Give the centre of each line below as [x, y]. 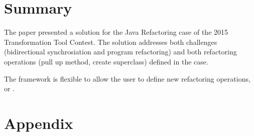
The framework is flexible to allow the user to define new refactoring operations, [127, 78]
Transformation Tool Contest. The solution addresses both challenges [111, 42]
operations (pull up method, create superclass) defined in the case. [106, 61]
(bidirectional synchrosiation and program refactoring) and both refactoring [120, 52]
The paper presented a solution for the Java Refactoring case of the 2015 [116, 32]
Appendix [39, 123]
